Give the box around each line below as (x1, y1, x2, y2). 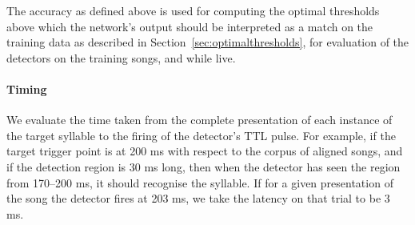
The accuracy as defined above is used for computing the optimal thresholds (6, 2, 380, 18)
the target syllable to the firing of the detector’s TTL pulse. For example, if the (6, 127, 396, 143)
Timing (6, 80, 47, 97)
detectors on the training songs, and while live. (6, 49, 236, 66)
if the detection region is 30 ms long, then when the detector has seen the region (6, 158, 401, 175)
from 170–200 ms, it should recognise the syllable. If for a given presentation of (6, 174, 393, 191)
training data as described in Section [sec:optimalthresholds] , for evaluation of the (6, 34, 409, 50)
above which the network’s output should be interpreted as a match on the (6, 18, 373, 34)
